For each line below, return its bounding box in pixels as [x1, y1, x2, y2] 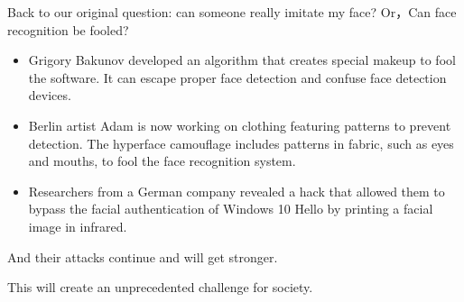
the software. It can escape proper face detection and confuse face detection [28, 68, 447, 87]
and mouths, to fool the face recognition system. [28, 151, 296, 170]
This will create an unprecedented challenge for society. [7, 278, 313, 297]
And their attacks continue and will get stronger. [7, 247, 278, 266]
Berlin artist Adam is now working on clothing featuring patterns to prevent [28, 115, 451, 134]
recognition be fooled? [7, 20, 129, 39]
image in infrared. [28, 216, 127, 235]
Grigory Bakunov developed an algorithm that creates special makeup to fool [28, 50, 456, 69]
